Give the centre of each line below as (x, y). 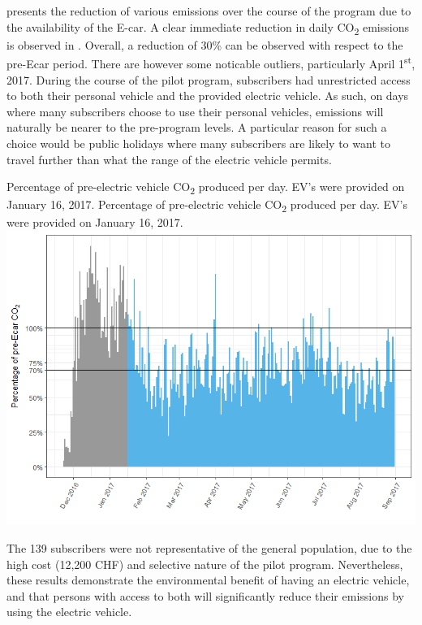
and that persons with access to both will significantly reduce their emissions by (205, 595)
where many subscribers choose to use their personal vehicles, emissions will (195, 111)
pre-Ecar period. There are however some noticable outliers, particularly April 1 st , (211, 62)
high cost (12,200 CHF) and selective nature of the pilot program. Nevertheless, (205, 564)
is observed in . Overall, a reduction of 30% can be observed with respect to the (205, 44)
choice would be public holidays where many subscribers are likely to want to (198, 143)
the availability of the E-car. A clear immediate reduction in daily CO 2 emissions (208, 28)
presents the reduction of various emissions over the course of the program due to (209, 11)
